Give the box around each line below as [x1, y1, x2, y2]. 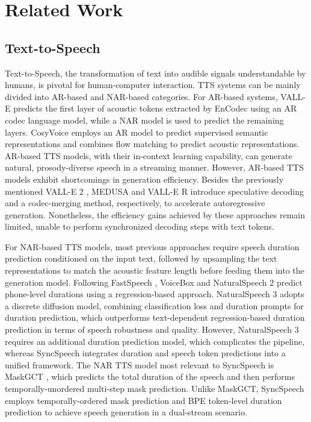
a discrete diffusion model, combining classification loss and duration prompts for [5, 299, 304, 312]
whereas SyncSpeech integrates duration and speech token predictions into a [5, 347, 286, 359]
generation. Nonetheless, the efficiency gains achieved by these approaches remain [5, 208, 305, 221]
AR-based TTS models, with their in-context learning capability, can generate [5, 149, 292, 162]
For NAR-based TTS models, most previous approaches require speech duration [5, 240, 300, 253]
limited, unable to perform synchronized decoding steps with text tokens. [5, 220, 274, 233]
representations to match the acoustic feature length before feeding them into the [5, 264, 304, 277]
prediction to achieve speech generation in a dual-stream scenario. [5, 406, 247, 418]
